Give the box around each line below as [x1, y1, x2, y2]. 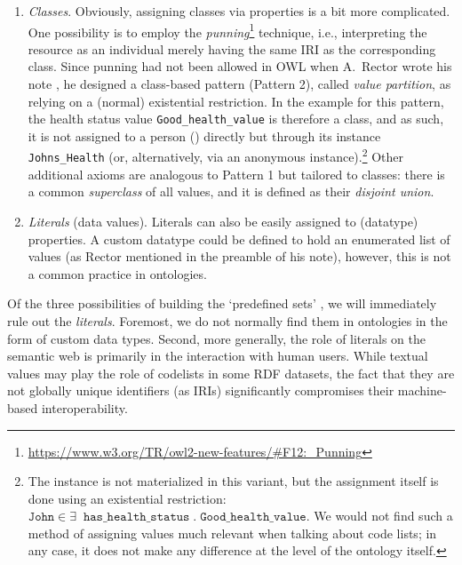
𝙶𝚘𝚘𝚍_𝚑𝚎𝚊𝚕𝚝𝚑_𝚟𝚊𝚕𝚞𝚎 [200, 511, 307, 524]
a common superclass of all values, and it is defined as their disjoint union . [28, 182, 434, 201]
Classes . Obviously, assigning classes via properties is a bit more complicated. [28, 2, 450, 20]
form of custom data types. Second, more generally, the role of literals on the [7, 329, 426, 347]
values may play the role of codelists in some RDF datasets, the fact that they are [7, 363, 455, 382]
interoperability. [41, 398, 128, 417]
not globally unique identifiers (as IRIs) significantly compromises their [7, 381, 394, 400]
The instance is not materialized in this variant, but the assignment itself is [28, 472, 439, 490]
